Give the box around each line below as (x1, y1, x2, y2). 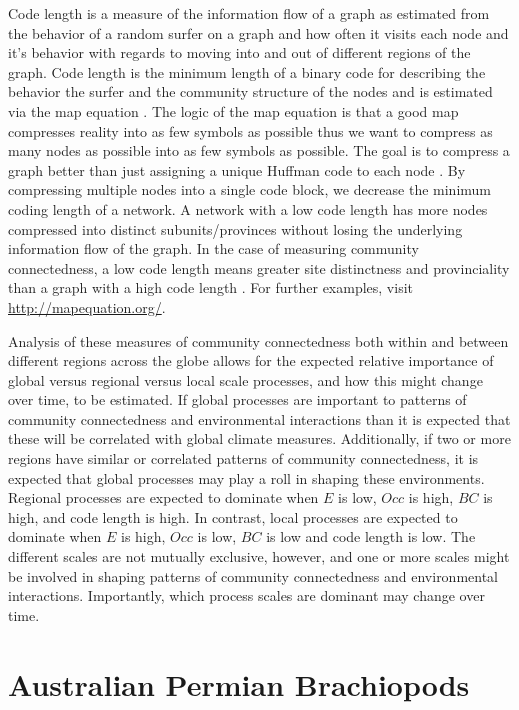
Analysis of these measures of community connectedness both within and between (8, 330, 509, 351)
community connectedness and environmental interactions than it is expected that (8, 408, 511, 429)
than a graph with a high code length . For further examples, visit (8, 277, 414, 298)
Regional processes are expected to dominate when (8, 487, 319, 508)
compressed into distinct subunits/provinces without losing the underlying (8, 218, 463, 239)
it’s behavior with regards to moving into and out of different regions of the (8, 42, 471, 63)
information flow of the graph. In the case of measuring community (8, 238, 419, 259)
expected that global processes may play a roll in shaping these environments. (8, 467, 485, 488)
